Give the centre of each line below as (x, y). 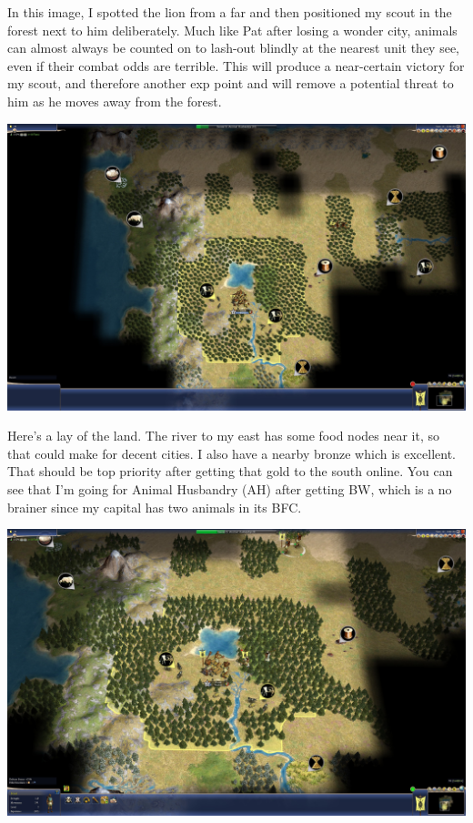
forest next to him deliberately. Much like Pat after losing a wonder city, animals (232, 30)
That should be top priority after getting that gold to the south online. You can (230, 471)
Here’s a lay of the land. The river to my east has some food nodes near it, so (224, 436)
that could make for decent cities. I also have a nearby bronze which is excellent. (232, 453)
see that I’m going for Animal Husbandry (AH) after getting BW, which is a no (230, 488)
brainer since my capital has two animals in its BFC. (155, 507)
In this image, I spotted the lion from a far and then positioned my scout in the (230, 12)
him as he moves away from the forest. (115, 101)
